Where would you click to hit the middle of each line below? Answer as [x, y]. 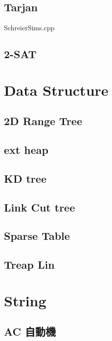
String [25, 300]
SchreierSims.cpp [29, 28]
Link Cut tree [40, 207]
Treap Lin [29, 265]
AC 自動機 [30, 331]
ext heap [26, 150]
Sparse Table [37, 236]
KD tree [25, 178]
